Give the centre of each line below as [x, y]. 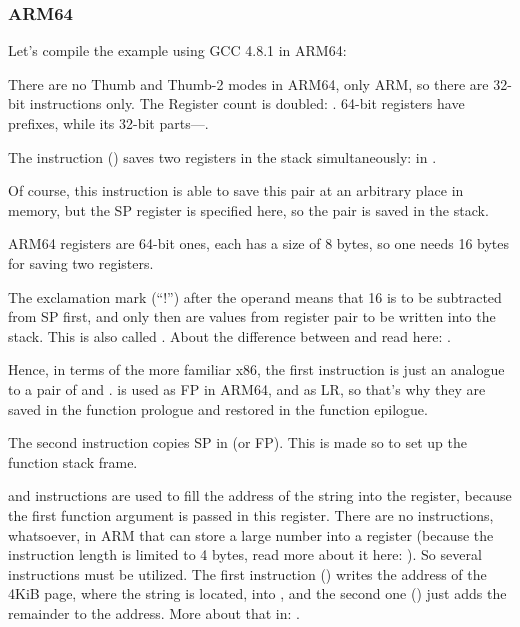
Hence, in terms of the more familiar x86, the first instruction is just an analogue [256, 369]
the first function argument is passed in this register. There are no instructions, [251, 514]
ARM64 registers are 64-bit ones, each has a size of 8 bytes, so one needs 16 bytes [259, 243]
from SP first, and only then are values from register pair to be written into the [252, 316]
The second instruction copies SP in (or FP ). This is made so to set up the [237, 442]
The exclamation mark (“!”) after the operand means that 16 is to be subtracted [255, 296]
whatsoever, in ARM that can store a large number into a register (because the [251, 534]
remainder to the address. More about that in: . [154, 612]
